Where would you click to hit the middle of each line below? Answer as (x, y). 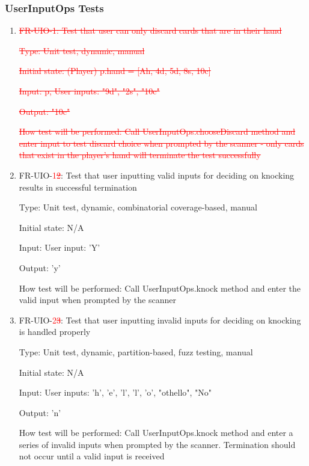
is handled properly (55, 332)
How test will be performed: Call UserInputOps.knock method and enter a (156, 433)
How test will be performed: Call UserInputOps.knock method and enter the (160, 288)
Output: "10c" (44, 111)
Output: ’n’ (40, 412)
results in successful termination (78, 187)
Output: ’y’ (40, 267)
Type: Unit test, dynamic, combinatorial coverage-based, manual (138, 207)
